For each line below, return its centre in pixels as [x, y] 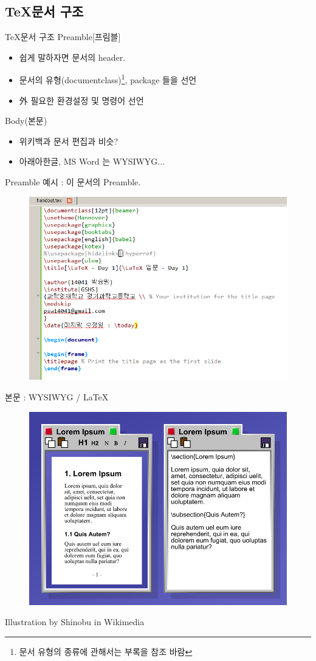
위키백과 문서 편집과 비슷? [69, 141]
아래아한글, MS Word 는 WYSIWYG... [92, 161]
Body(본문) [26, 121]
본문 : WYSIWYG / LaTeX [57, 396]
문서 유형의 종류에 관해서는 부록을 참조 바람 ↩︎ [106, 651]
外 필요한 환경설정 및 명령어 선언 [81, 100]
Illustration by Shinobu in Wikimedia [75, 622]
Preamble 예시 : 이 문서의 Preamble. [73, 182]
